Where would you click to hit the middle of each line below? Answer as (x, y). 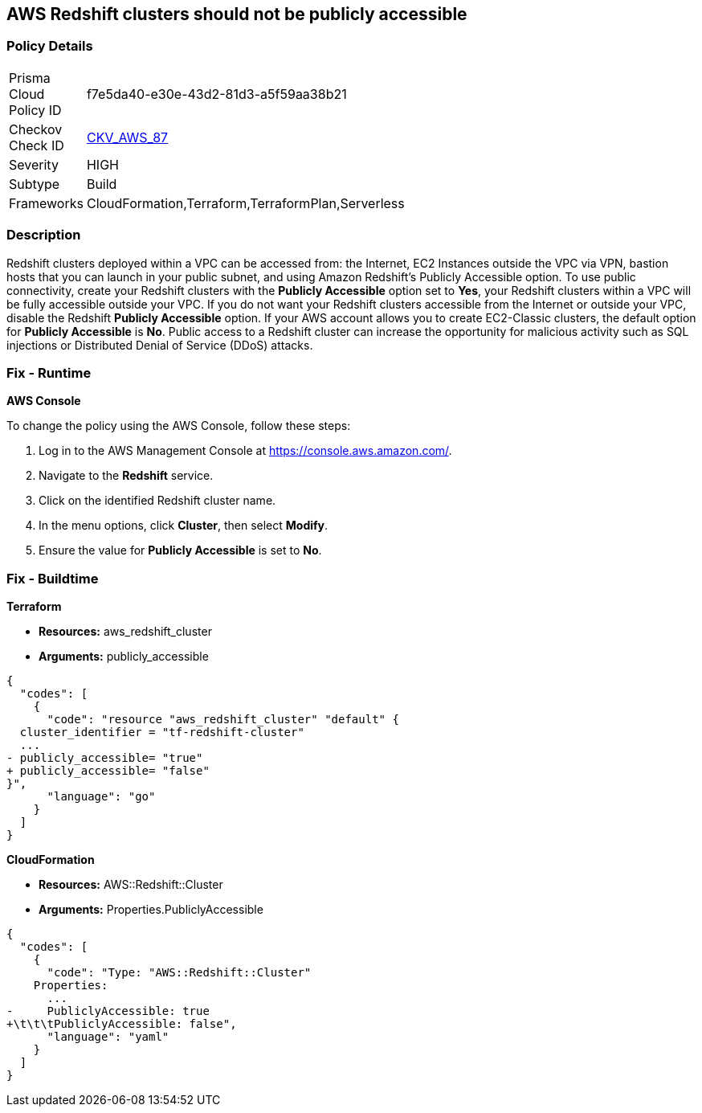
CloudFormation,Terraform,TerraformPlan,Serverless (245, 203)
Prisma (30, 78)
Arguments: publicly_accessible (124, 657)
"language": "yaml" (108, 1037)
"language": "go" (101, 797)
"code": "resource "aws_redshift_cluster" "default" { (223, 720)
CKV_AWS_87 (127, 137)
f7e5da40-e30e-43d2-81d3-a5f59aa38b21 (216, 94)
